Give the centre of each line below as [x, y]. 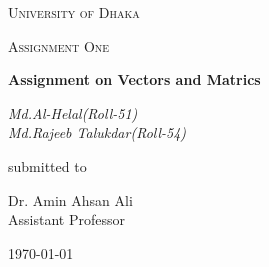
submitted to [47, 165]
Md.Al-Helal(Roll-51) [73, 112]
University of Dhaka [74, 12]
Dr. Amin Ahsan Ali [70, 199]
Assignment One [59, 45]
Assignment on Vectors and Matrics [134, 79]
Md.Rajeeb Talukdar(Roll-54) [97, 132]
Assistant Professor [66, 219]
